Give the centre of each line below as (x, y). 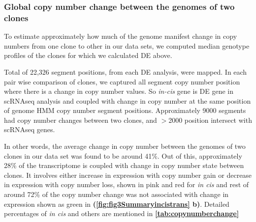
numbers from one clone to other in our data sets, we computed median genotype (127, 45)
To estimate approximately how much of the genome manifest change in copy (121, 36)
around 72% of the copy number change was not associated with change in (116, 194)
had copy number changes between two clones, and (80, 120)
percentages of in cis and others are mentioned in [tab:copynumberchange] (122, 213)
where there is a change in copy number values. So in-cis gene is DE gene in (119, 91)
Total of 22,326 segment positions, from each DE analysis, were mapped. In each (126, 71)
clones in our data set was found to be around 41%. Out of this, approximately (123, 155)
